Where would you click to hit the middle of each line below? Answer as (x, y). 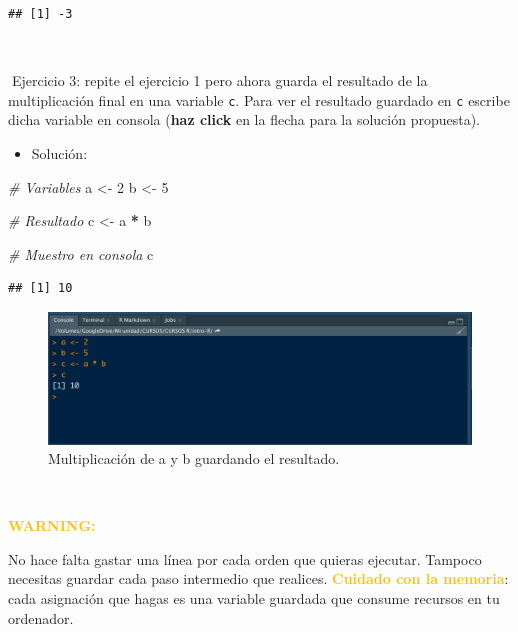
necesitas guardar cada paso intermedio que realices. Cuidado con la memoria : (258, 578)
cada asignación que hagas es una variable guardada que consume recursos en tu (254, 598)
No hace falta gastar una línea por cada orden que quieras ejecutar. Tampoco (245, 558)
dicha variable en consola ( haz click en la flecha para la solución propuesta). (244, 119)
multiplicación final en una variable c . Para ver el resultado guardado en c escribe (259, 99)
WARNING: (52, 525)
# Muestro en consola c (81, 253)
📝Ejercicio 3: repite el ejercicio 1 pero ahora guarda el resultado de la (218, 80)
